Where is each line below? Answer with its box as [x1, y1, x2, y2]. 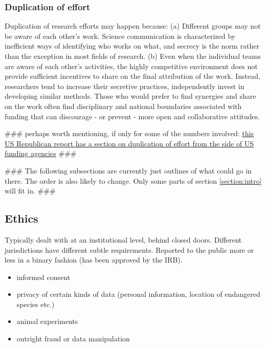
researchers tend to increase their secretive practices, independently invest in [5, 80, 245, 91]
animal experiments [16, 316, 78, 327]
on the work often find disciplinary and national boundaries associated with [5, 100, 242, 111]
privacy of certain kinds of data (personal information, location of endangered [16, 289, 260, 299]
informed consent [16, 271, 71, 282]
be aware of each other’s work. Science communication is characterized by [5, 30, 236, 41]
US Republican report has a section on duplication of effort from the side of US [5, 138, 254, 148]
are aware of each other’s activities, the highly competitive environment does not [5, 60, 258, 71]
